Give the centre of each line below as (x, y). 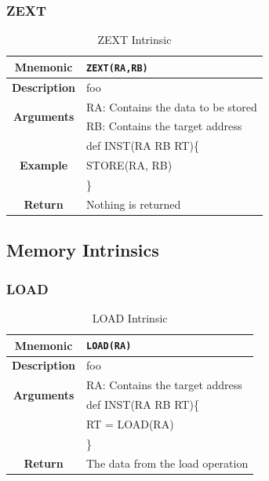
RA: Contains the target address (164, 385)
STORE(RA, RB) (129, 165)
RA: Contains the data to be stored (172, 106)
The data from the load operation (167, 463)
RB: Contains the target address (164, 126)
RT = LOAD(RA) (130, 423)
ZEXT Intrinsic (134, 40)
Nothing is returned (134, 204)
